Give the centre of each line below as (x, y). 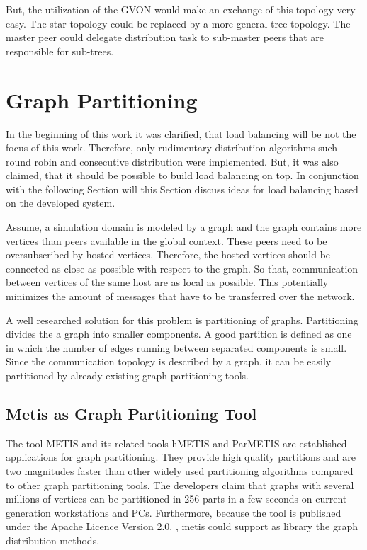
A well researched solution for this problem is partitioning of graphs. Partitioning (182, 320)
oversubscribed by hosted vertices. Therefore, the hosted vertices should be (168, 254)
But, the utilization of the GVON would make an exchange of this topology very (181, 9)
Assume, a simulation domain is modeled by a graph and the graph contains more (184, 227)
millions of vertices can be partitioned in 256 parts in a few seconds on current (176, 499)
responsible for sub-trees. (60, 51)
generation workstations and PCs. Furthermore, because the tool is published (174, 512)
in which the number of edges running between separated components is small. (176, 347)
